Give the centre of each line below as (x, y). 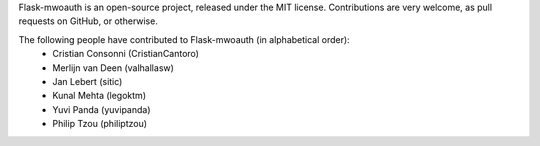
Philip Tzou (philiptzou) (100, 124)
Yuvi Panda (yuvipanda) (101, 109)
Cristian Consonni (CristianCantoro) (126, 54)
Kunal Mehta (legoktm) (99, 96)
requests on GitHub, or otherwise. (88, 21)
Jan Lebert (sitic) (87, 81)
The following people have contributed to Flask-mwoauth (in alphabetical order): (184, 39)
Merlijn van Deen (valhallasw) (113, 67)
